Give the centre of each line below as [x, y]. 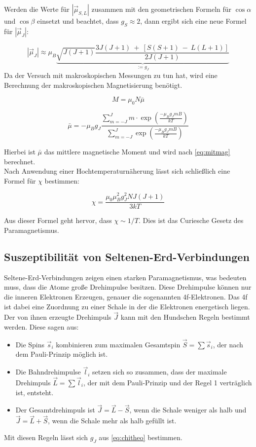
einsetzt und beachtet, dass [78, 21]
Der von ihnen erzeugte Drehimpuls [58, 317]
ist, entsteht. [35, 392]
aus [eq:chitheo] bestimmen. [141, 437]
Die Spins [30, 344]
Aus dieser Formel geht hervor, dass [58, 220]
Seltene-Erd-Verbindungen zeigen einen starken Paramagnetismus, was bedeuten [125, 277]
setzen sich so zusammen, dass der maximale [160, 372]
